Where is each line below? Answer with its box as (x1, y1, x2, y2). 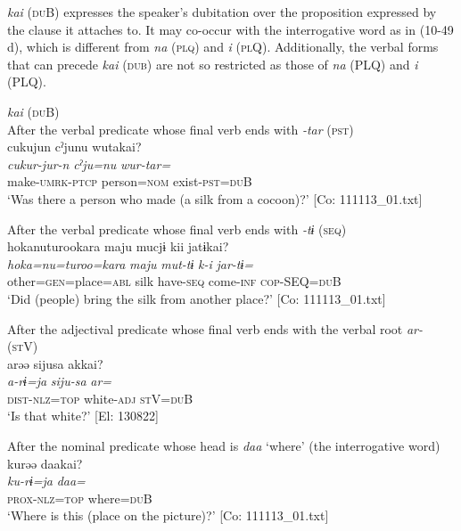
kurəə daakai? (7, 453, 83, 472)
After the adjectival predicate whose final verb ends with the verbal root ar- (7, 319, 424, 338)
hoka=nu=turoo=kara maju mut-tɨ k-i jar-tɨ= (7, 254, 254, 273)
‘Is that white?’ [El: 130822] (7, 406, 159, 425)
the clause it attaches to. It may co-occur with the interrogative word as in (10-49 (7, 20, 454, 38)
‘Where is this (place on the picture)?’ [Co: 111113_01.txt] (7, 506, 329, 525)
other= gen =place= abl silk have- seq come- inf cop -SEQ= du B (7, 272, 342, 290)
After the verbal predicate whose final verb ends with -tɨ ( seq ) (7, 219, 347, 238)
